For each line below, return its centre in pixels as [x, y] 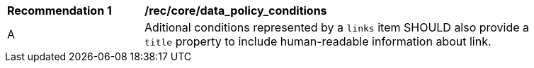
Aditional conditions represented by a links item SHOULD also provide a [337, 27]
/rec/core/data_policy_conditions [236, 11]
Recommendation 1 [59, 11]
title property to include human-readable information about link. [318, 41]
